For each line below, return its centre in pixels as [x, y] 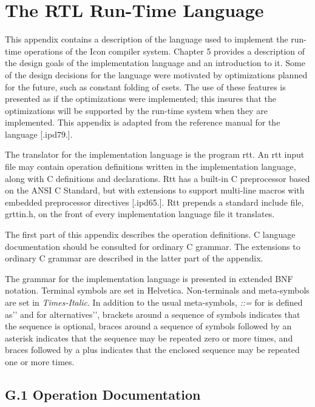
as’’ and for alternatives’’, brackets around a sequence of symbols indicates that [153, 314]
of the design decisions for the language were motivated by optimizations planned [156, 74]
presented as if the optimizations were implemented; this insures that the [141, 99]
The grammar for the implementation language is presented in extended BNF [149, 278]
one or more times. [40, 361]
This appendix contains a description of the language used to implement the [147, 39]
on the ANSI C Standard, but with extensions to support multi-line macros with [155, 190]
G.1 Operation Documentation [103, 394]
